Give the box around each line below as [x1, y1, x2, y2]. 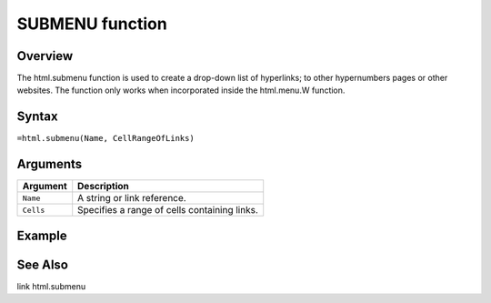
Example [16, 227, 67, 243]
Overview [16, 48, 74, 64]
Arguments [16, 157, 83, 172]
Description [77, 180, 129, 193]
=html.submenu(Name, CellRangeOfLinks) [16, 133, 195, 144]
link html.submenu [16, 280, 86, 291]
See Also [16, 257, 68, 272]
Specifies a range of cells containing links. [77, 204, 259, 217]
